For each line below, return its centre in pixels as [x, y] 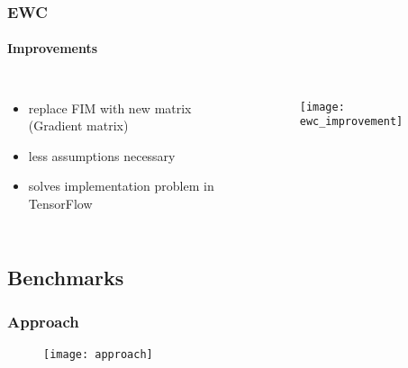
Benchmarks [66, 277]
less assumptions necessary [102, 155]
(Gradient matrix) [78, 126]
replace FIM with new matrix [110, 108]
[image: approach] [98, 354]
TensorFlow [60, 204]
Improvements [53, 48]
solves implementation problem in [121, 186]
